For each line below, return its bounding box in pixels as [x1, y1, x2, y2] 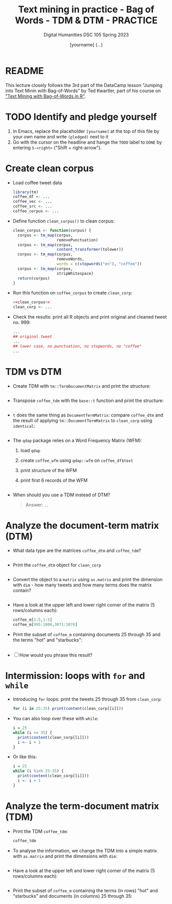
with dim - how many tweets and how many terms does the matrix [12, 582, 152, 588]
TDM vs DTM [5, 366, 62, 377]
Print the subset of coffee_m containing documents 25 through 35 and [12, 632, 161, 638]
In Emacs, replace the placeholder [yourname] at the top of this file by [12, 128, 160, 134]
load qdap [20, 447, 41, 454]
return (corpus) [17, 275, 50, 281]
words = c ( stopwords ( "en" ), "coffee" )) [56, 262, 142, 267]
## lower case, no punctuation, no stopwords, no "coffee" [12, 343, 142, 349]
